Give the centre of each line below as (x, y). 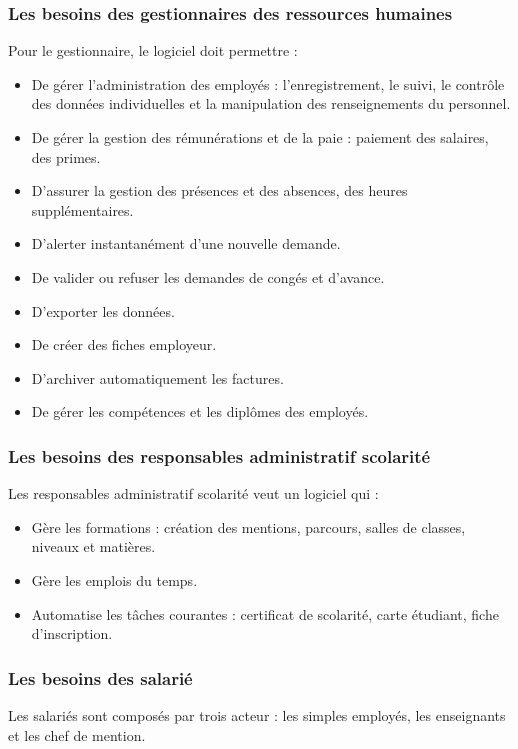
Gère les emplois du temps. (114, 579)
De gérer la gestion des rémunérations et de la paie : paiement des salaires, (260, 137)
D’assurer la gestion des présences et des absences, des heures (219, 190)
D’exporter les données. (103, 310)
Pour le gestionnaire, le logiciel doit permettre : (153, 50)
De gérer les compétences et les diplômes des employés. (200, 411)
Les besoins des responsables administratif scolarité (219, 455)
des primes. (66, 156)
